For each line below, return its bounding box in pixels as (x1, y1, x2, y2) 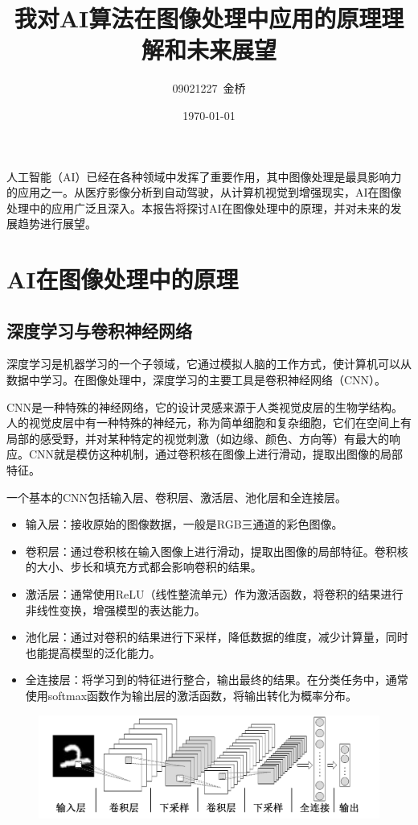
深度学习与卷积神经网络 (6, 317, 192, 342)
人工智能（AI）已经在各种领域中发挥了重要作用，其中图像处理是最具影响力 (6, 168, 402, 184)
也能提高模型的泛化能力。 (25, 644, 161, 661)
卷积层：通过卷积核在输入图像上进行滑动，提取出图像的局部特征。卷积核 (25, 542, 408, 559)
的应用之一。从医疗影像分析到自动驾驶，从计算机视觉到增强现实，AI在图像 (6, 184, 402, 201)
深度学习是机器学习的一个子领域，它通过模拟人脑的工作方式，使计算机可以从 (6, 355, 412, 372)
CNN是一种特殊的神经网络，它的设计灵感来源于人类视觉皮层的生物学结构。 (6, 398, 404, 415)
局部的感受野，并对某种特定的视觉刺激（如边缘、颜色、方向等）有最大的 (6, 429, 389, 446)
